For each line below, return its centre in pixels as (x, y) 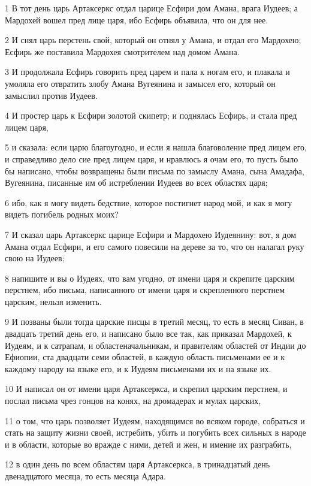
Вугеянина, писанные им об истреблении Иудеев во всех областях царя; (136, 182)
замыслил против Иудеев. (51, 95)
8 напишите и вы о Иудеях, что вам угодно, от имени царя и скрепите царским (150, 278)
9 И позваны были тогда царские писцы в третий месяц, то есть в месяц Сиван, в (154, 322)
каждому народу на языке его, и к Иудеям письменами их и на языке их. (138, 368)
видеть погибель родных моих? (62, 214)
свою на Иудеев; (35, 258)
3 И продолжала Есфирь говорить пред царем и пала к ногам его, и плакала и (147, 72)
